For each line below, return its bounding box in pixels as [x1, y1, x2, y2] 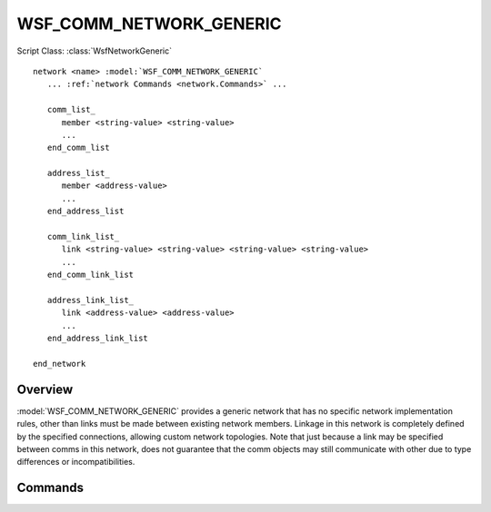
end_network [33, 359, 86, 369]
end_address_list [46, 206, 125, 217]
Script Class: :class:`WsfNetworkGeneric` [16, 45, 173, 56]
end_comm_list [46, 143, 110, 153]
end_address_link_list [46, 333, 149, 344]
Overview [16, 381, 74, 397]
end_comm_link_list [46, 270, 135, 281]
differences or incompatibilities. [16, 457, 135, 468]
